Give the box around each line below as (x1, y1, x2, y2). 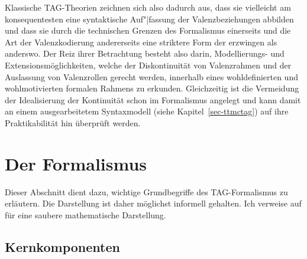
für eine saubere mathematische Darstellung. (5, 208, 166, 221)
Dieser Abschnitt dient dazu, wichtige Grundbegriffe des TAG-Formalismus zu (5, 185, 288, 198)
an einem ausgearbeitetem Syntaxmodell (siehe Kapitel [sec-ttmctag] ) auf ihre (5, 105, 289, 117)
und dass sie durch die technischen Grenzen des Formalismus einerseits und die (5, 24, 291, 37)
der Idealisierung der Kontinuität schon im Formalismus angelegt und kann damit (5, 93, 301, 106)
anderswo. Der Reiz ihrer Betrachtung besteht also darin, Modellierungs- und (5, 47, 285, 60)
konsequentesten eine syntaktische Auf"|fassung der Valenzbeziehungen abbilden (5, 12, 294, 25)
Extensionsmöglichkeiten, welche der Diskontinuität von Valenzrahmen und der (5, 58, 292, 71)
